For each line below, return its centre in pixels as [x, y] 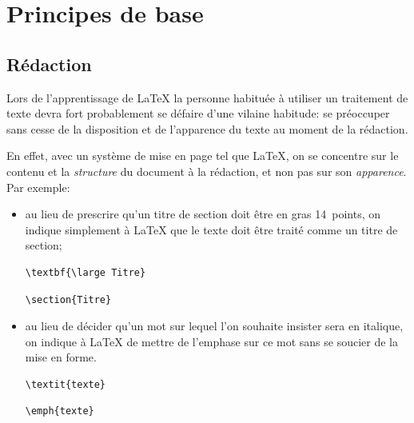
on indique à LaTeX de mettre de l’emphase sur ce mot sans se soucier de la [211, 341]
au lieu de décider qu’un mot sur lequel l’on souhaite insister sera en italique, [214, 326]
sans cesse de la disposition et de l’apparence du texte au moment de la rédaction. [207, 128]
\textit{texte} [66, 384]
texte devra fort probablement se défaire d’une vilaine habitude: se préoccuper [198, 113]
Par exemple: [38, 187]
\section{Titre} [68, 299]
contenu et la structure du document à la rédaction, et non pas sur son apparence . [207, 171]
